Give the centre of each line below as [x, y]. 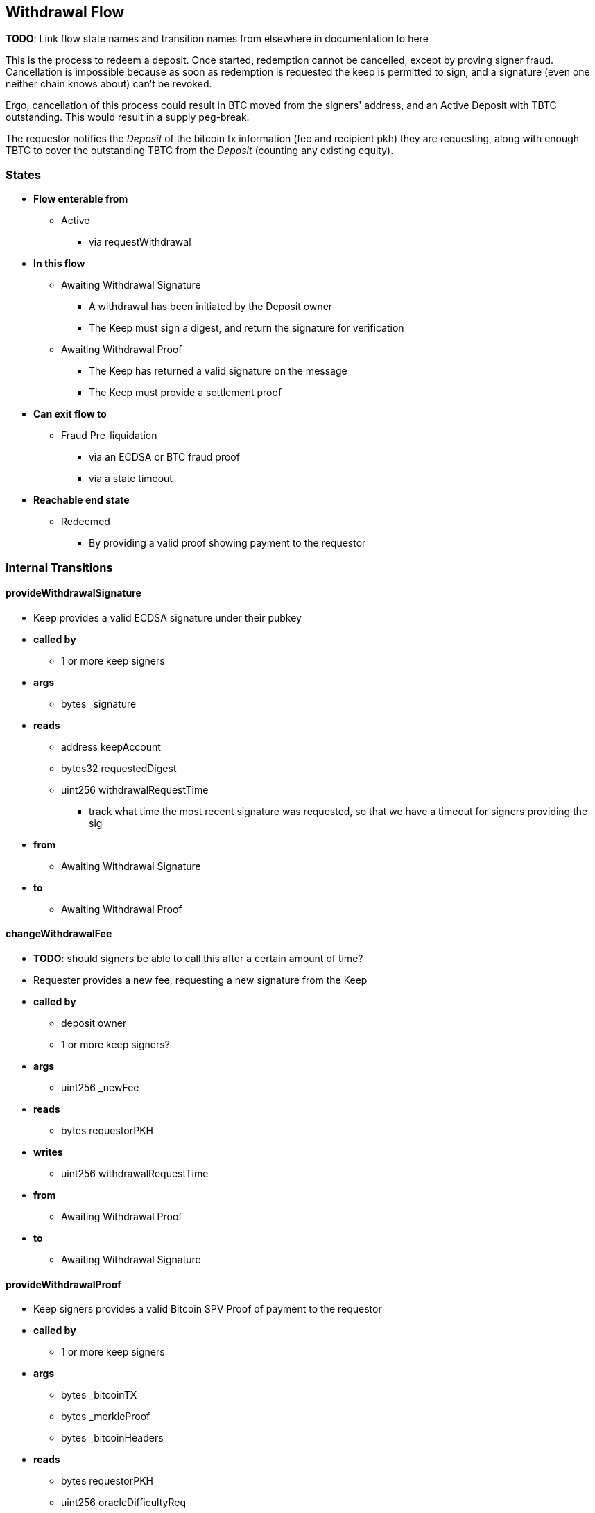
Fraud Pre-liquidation [109, 436]
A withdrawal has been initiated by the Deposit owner [211, 307]
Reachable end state [81, 500]
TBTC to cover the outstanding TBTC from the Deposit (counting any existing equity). [200, 151]
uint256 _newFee [100, 1087]
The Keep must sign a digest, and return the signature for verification [247, 328]
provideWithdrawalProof [63, 1284]
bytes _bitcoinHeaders [112, 1438]
